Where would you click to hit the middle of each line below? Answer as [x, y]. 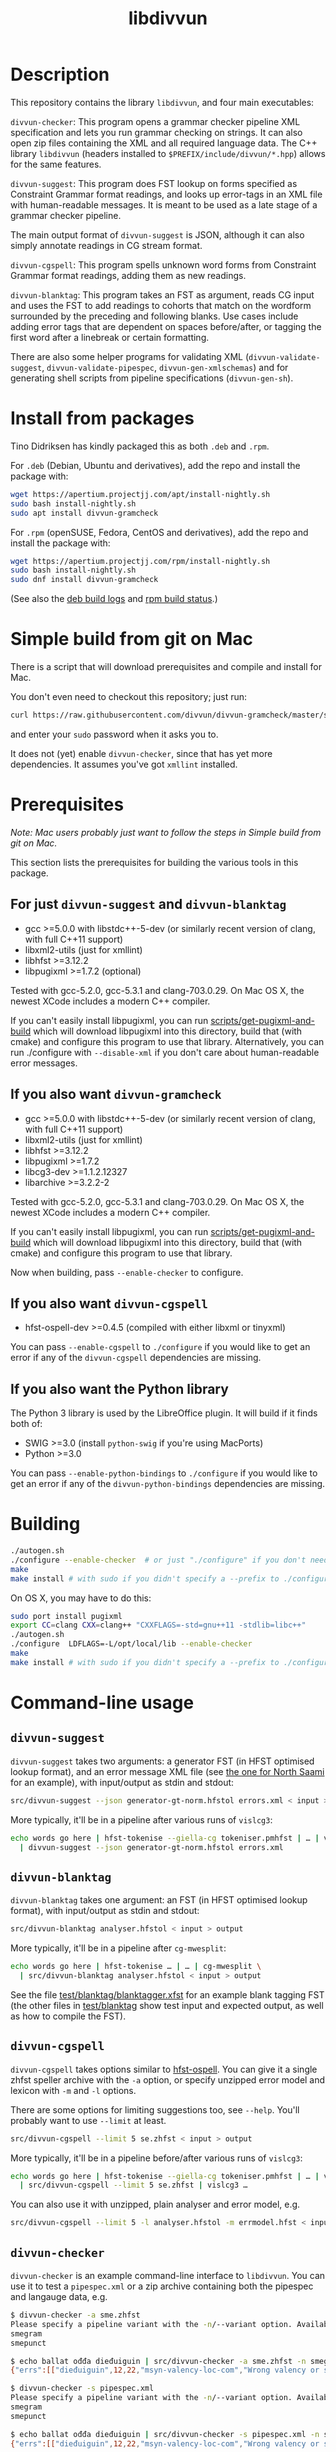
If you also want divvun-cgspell [109, 1303]
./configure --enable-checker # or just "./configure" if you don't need [169, 1560]
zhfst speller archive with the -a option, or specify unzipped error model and [168, 2079]
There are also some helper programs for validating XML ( [129, 356]
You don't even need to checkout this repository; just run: [129, 697]
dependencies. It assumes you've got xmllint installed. [124, 764]
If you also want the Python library [119, 1388]
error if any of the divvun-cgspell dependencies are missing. [136, 1358]
